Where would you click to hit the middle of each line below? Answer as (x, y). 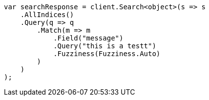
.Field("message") (88, 38)
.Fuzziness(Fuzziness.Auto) (107, 54)
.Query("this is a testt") (105, 46)
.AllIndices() (47, 15)
